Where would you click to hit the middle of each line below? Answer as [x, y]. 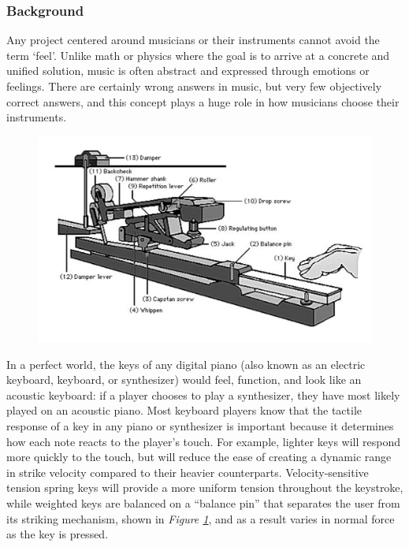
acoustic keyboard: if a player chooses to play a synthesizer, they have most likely [203, 394]
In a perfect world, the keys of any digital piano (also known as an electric [186, 364]
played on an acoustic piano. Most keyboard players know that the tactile [184, 410]
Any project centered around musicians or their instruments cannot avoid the [193, 40]
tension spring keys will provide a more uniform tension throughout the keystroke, [205, 487]
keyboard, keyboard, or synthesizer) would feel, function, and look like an [184, 380]
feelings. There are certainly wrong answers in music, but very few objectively [194, 86]
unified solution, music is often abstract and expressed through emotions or [188, 71]
